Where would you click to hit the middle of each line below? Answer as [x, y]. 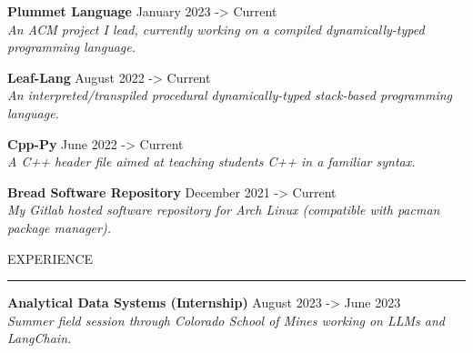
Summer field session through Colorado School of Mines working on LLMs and [226, 320]
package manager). [59, 227]
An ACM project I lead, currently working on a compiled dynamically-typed [216, 29]
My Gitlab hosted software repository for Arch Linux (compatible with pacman [224, 210]
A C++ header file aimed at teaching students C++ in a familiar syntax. [211, 161]
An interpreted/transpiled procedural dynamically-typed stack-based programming [230, 95]
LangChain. [40, 338]
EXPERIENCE [50, 258]
